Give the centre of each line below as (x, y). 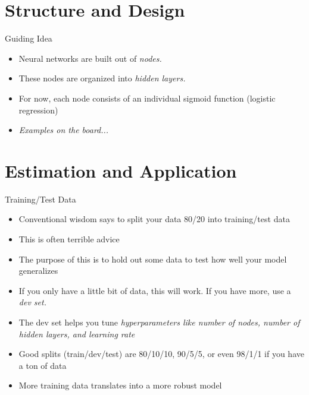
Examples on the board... (64, 130)
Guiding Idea (29, 38)
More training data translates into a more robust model (120, 385)
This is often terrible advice (69, 239)
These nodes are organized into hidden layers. (102, 78)
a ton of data (43, 365)
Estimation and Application (121, 170)
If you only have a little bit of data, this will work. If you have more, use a (155, 290)
